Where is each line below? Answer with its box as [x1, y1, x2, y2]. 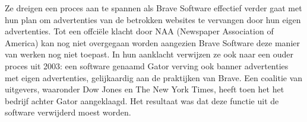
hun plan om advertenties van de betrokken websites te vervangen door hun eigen [5, 13, 301, 25]
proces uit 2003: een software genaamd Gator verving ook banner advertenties [5, 59, 289, 72]
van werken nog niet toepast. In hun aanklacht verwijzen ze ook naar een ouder [5, 48, 293, 60]
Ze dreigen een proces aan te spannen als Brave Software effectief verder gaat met [5, 2, 302, 14]
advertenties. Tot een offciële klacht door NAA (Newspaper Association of [5, 25, 274, 37]
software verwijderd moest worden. [5, 106, 131, 118]
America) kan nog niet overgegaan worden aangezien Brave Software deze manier [5, 36, 300, 49]
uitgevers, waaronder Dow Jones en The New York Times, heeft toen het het [5, 83, 284, 95]
